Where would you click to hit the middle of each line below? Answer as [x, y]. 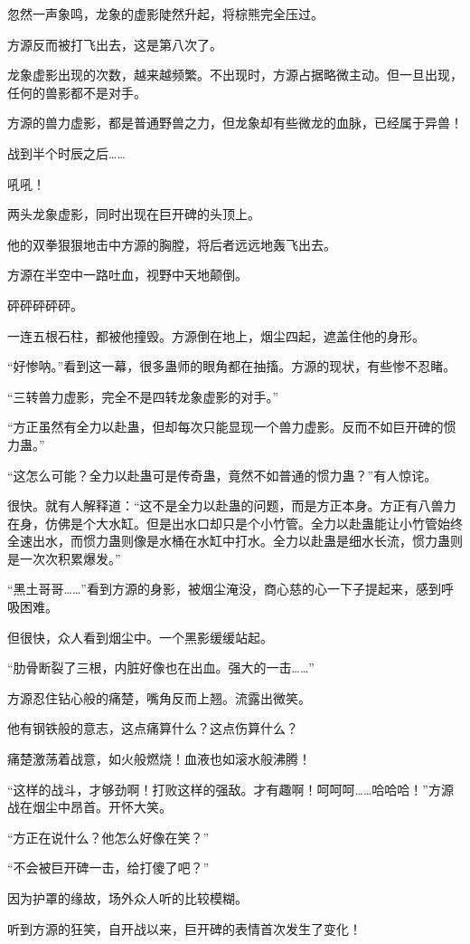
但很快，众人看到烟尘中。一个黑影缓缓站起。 [140, 637]
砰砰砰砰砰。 [45, 305]
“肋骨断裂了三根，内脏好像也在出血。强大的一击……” [161, 667]
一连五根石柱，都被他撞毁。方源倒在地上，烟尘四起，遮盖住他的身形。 [216, 335]
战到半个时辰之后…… [66, 153]
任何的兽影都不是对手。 [77, 92]
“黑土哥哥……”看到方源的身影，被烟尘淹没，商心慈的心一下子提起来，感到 [224, 589]
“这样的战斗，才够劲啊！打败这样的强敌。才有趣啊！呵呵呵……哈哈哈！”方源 [230, 789]
